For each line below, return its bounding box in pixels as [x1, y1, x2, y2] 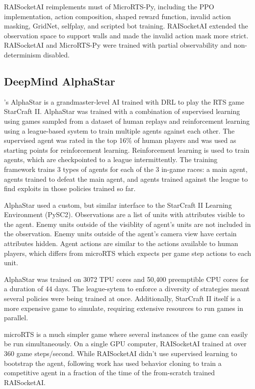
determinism [4, 49, 41, 59]
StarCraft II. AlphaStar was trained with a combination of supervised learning [4, 106, 240, 116]
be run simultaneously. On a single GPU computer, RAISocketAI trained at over [4, 338, 247, 349]
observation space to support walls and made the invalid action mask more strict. [4, 30, 249, 40]
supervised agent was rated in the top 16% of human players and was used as [4, 135, 236, 145]
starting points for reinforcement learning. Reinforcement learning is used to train [4, 144, 250, 155]
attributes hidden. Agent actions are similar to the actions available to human [4, 238, 238, 249]
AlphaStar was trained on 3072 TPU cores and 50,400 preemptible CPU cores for [4, 274, 249, 284]
